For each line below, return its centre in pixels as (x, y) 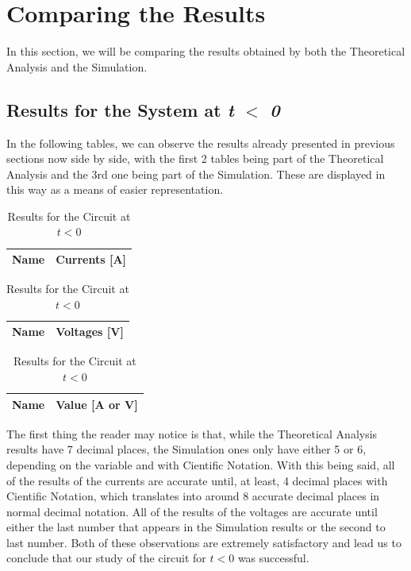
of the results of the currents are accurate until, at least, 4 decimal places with (197, 480)
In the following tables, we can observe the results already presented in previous (201, 143)
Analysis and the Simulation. (77, 66)
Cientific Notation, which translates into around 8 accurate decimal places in (193, 496)
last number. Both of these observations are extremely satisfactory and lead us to (204, 542)
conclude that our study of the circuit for (106, 558)
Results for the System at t (120, 109)
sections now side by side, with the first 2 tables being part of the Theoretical (195, 158)
